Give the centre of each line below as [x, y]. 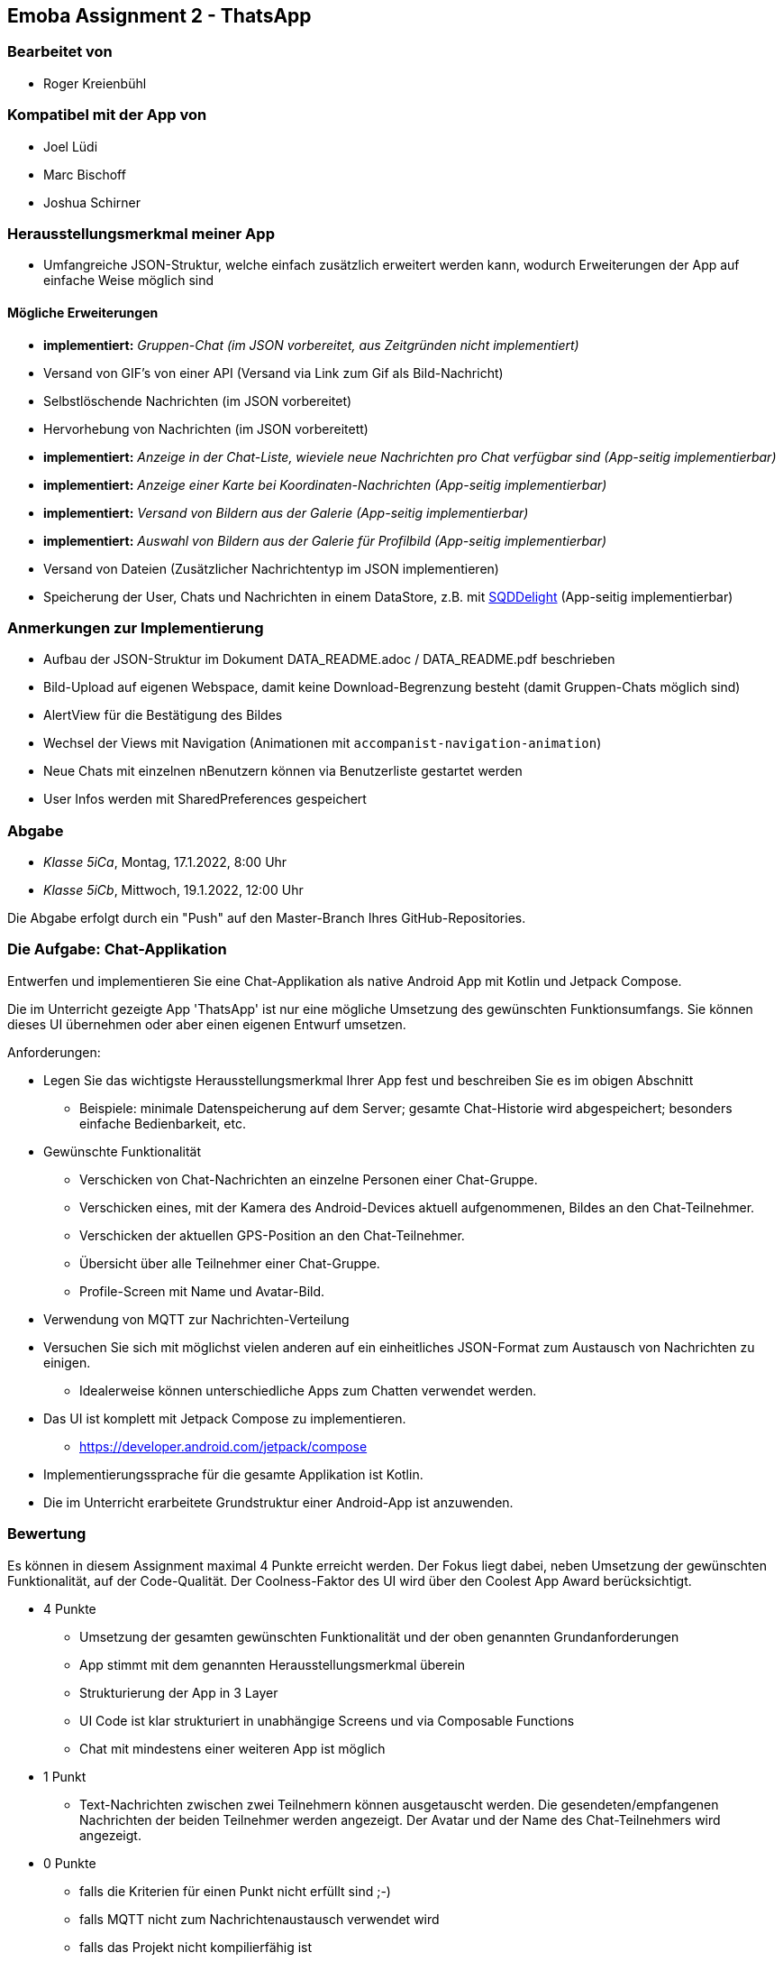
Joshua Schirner [92, 202]
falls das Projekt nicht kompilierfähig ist [196, 1947]
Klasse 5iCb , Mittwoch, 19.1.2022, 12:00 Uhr [173, 890]
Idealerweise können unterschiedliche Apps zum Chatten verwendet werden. [308, 1390]
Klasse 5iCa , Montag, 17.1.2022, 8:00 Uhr [165, 862]
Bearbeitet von [60, 52]
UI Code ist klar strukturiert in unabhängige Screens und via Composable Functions [327, 1720]
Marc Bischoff [85, 174]
